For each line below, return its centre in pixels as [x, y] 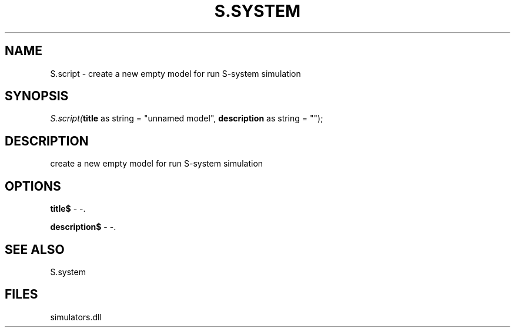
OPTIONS [33, 186]
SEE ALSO [35, 249]
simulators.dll [76, 317]
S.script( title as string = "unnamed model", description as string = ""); [187, 118]
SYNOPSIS [37, 96]
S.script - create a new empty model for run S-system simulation [175, 73]
